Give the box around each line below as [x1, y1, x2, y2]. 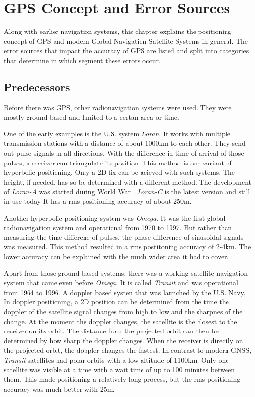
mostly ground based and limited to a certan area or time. [4, 112, 179, 122]
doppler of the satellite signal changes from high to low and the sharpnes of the [4, 306, 243, 316]
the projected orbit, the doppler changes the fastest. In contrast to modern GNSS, [4, 345, 252, 355]
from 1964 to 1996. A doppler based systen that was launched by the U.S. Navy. [4, 287, 246, 297]
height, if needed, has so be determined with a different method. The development [4, 176, 252, 187]
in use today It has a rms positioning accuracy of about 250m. [4, 196, 192, 206]
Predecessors [4, 79, 70, 94]
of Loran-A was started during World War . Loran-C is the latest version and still [4, 186, 250, 197]
